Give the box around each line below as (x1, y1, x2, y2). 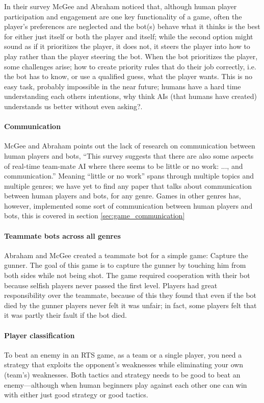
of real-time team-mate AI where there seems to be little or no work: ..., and (4, 160, 243, 171)
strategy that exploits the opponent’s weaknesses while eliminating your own (4, 359, 244, 370)
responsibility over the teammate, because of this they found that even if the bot (4, 290, 257, 300)
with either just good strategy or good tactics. (4, 389, 148, 400)
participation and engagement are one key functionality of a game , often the (4, 11, 242, 21)
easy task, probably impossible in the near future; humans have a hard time (4, 81, 241, 91)
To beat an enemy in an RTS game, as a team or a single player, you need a (4, 349, 242, 360)
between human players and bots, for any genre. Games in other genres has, (4, 190, 241, 201)
